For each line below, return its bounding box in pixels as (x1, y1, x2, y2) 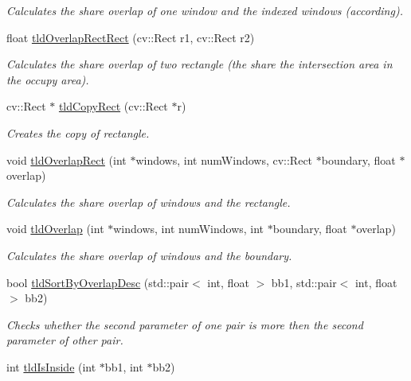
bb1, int (104, 358, 143, 375)
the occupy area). (6, 71, 89, 87)
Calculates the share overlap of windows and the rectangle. (6, 193, 291, 210)
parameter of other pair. (6, 332, 123, 348)
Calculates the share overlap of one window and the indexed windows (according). (6, 2, 403, 18)
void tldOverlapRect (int (6, 151, 127, 168)
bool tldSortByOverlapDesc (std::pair (6, 274, 189, 290)
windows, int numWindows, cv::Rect (135, 151, 313, 168)
